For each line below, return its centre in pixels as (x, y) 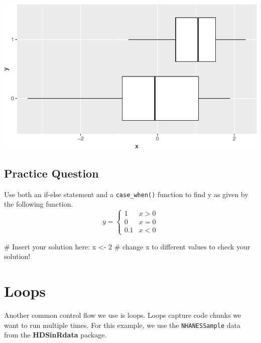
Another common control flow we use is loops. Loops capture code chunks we (123, 315)
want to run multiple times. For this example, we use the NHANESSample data (122, 325)
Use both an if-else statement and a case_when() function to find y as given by (126, 194)
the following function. (39, 204)
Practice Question (51, 173)
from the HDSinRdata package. (55, 335)
